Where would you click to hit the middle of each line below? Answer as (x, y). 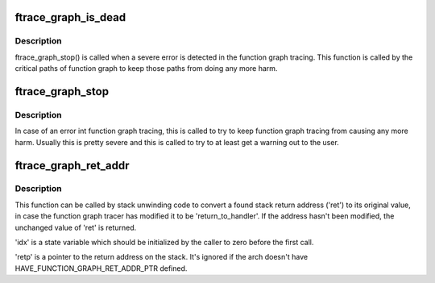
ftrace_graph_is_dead (70, 17)
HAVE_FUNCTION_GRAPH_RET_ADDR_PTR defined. (101, 268)
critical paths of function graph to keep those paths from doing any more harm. (146, 69)
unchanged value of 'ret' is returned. (76, 227)
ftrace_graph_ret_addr (72, 165)
